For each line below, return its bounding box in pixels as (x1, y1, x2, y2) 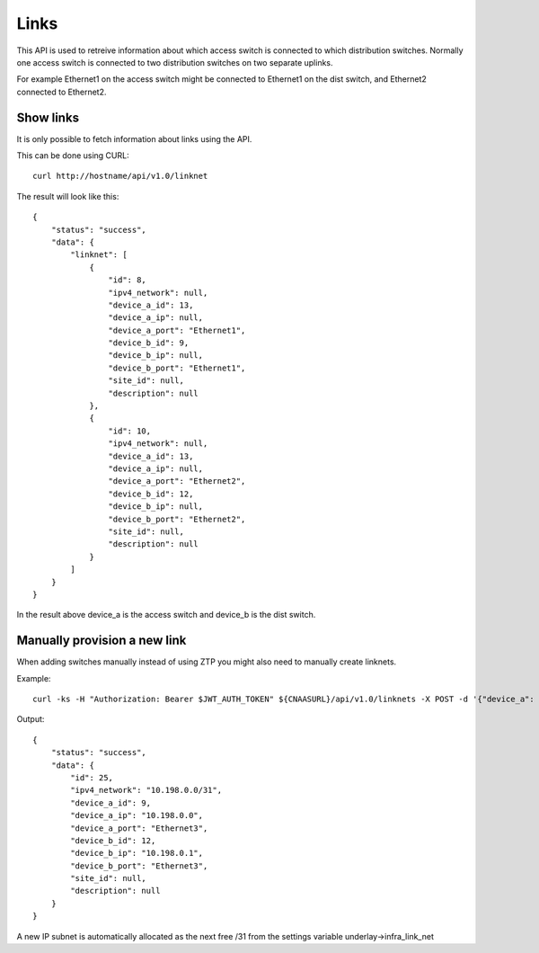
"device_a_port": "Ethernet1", (108, 325, 246, 335)
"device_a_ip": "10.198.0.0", (70, 810, 204, 821)
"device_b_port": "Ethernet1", (108, 362, 246, 373)
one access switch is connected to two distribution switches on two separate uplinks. (16, 57, 333, 67)
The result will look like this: (16, 191, 119, 201)
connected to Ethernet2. (16, 86, 107, 97)
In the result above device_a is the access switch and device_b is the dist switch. (16, 610, 316, 620)
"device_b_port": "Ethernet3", (70, 860, 208, 871)
